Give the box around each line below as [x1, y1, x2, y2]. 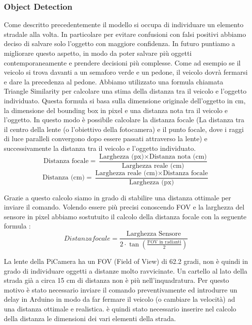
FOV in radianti [147, 240, 181, 245]
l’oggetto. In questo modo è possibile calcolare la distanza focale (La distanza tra [4, 114, 245, 125]
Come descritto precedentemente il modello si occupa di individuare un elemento [4, 19, 244, 30]
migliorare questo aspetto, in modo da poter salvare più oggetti [4, 48, 192, 58]
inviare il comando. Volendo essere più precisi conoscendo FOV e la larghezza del [4, 202, 245, 212]
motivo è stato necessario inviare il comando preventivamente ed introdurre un [4, 284, 237, 294]
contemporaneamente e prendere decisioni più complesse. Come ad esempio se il [4, 57, 241, 67]
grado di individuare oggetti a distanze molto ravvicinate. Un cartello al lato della [4, 265, 248, 276]
